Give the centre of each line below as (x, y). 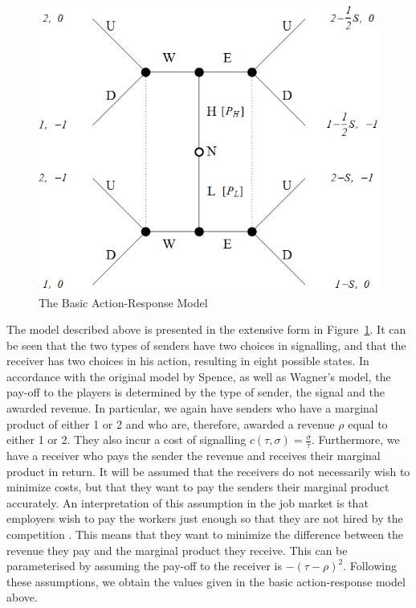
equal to (368, 423)
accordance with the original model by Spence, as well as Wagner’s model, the (199, 376)
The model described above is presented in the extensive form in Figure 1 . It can (206, 329)
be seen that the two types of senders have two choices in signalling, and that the (206, 345)
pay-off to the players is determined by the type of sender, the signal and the (196, 392)
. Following (370, 566)
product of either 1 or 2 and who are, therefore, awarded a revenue (171, 423)
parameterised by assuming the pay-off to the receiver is (145, 566)
